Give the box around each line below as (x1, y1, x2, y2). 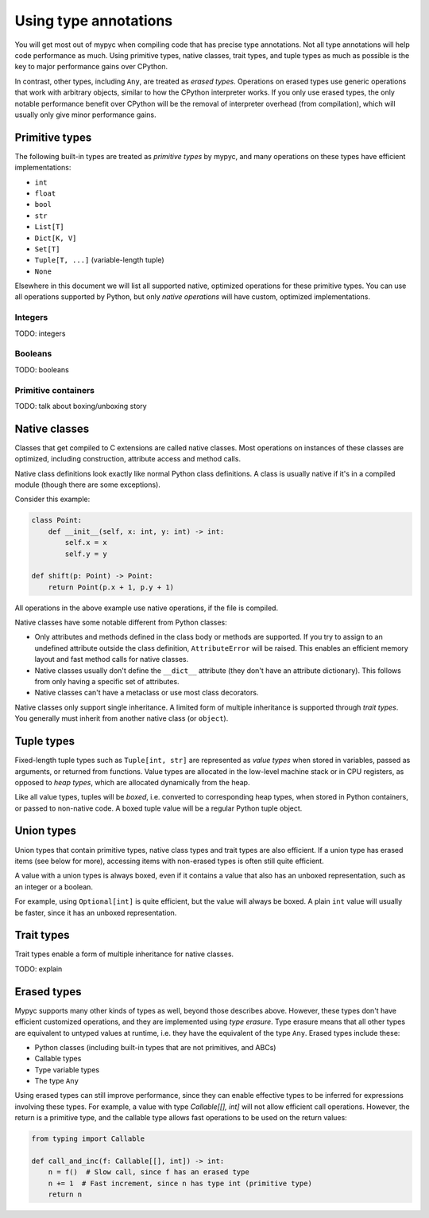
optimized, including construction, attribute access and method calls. (14, 454, 242, 464)
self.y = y (64, 549, 107, 558)
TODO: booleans (14, 364, 69, 374)
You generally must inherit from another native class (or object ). (14, 714, 229, 723)
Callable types (34, 1054, 82, 1064)
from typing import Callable (31, 1134, 145, 1143)
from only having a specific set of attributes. (34, 677, 180, 687)
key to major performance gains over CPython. (14, 62, 168, 72)
